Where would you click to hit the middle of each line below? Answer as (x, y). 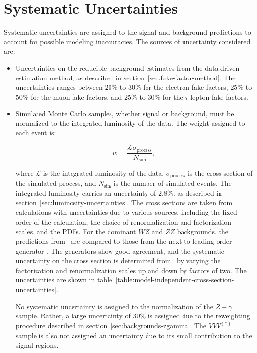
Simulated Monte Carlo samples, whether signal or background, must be (125, 113)
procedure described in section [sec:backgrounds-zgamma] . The (111, 326)
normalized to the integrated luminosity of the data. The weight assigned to (130, 123)
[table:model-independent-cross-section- (175, 280)
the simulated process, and (56, 183)
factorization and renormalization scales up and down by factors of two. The (131, 270)
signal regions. (37, 345)
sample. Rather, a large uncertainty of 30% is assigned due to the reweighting (133, 316)
